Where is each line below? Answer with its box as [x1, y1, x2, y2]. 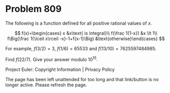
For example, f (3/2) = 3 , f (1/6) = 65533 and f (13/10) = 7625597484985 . [5, 45, 157, 51]
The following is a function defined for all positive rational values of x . [5, 20, 152, 26]
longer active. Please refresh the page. [5, 82, 88, 88]
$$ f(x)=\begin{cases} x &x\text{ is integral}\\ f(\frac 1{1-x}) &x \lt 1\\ [14, 30, 158, 36]
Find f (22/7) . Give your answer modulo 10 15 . [5, 55, 98, 62]
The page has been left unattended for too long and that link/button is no [5, 76, 159, 82]
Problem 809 [5, 3, 62, 15]
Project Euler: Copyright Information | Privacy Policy [5, 66, 115, 72]
